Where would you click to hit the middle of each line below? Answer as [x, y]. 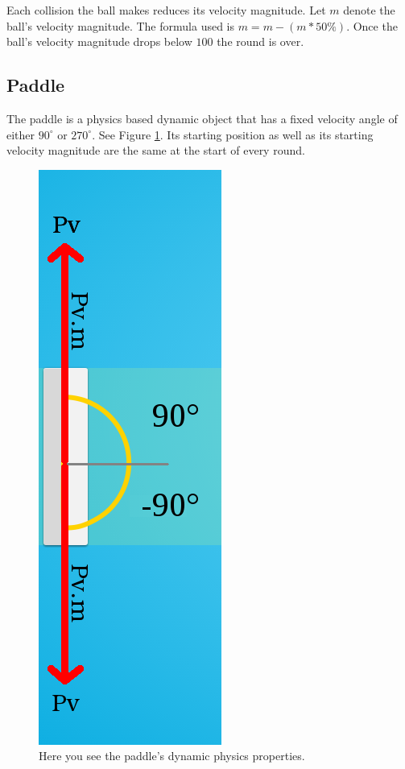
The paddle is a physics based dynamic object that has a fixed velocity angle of [202, 118]
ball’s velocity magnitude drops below [99, 41]
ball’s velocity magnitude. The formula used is [120, 25]
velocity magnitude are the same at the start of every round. [156, 150]
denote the [369, 10]
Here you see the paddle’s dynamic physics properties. [172, 756]
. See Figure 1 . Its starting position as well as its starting [233, 134]
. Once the [372, 25]
